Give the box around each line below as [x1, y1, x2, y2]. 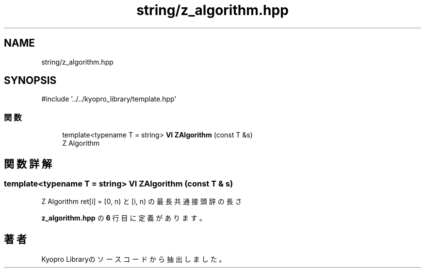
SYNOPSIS [4, 74, 57, 87]
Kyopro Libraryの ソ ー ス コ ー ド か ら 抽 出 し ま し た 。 [41, 255, 226, 264]
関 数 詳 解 [4, 157, 52, 170]
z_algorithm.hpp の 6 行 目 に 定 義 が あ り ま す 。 [41, 214, 206, 222]
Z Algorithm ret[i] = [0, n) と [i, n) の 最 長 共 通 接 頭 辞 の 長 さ [41, 197, 242, 206]
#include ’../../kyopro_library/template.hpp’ [41, 95, 176, 103]
